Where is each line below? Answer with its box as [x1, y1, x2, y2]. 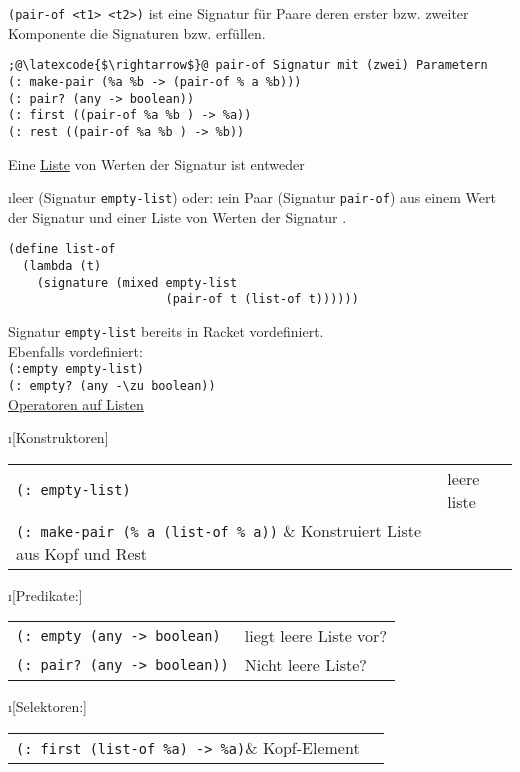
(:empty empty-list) [8, 362, 145, 377]
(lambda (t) [22, 259, 102, 274]
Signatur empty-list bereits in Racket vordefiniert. [8, 321, 324, 341]
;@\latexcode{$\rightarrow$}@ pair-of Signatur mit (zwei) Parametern [8, 58, 488, 73]
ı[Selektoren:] [8, 696, 88, 717]
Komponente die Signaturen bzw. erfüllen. [8, 22, 266, 43]
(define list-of [8, 242, 116, 257]
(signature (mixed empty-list [36, 275, 238, 290]
